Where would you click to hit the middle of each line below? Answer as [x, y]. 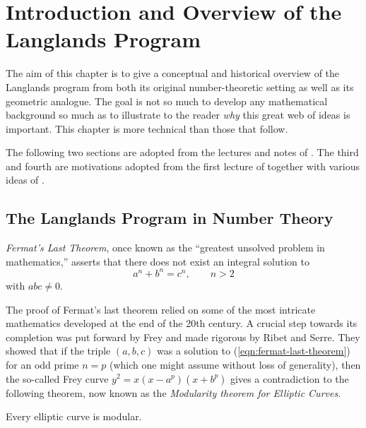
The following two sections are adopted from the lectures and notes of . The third [182, 152]
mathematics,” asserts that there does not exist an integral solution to [158, 261]
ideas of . [25, 180]
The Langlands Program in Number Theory [170, 218]
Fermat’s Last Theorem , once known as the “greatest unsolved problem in [165, 248]
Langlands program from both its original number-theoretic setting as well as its [180, 87]
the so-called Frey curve [57, 378]
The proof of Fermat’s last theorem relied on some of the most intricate [161, 309]
